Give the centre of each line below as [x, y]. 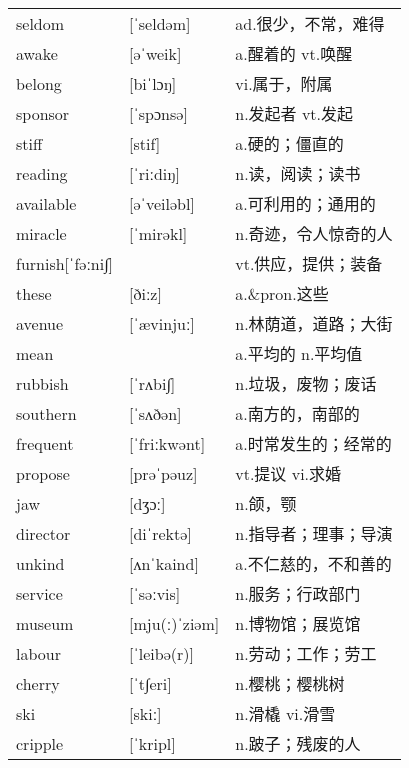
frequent [45, 443]
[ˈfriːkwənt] [167, 443]
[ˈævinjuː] [162, 323]
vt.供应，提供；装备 [309, 264]
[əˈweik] [155, 53]
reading [42, 173]
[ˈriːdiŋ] [154, 173]
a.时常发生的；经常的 [313, 444]
